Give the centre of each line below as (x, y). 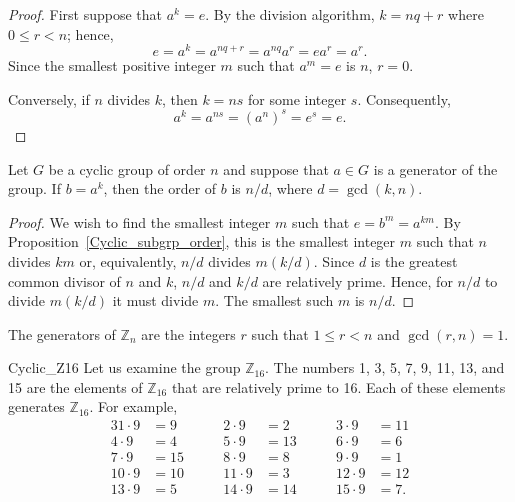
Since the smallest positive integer (112, 65)
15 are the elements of (75, 386)
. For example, (133, 406)
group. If (34, 188)
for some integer (297, 98)
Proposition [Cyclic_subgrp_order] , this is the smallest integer (202, 241)
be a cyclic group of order (127, 168)
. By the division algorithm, (290, 14)
